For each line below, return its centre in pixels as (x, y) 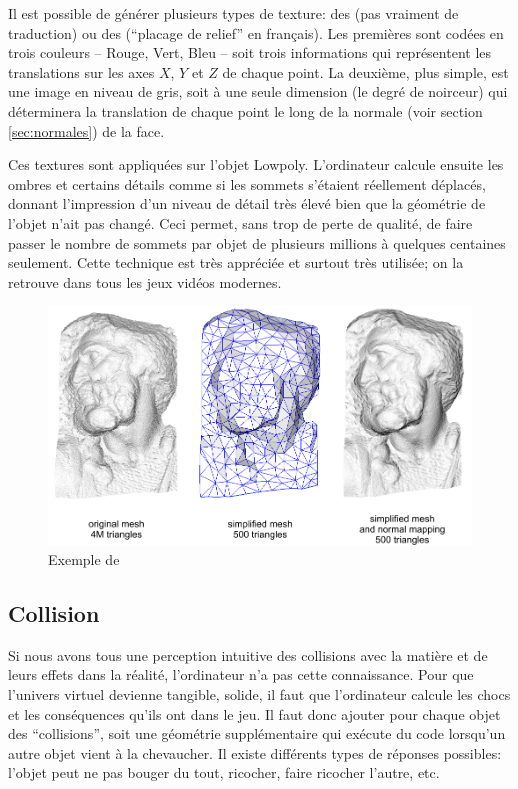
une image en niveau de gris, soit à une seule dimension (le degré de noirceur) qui (258, 91)
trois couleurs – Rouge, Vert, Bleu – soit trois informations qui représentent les (250, 52)
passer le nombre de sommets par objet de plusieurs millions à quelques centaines (257, 242)
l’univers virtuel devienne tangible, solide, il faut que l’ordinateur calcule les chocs (259, 693)
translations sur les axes (81, 71)
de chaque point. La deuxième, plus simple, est (365, 71)
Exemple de (84, 558)
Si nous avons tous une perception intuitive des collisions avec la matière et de (248, 654)
